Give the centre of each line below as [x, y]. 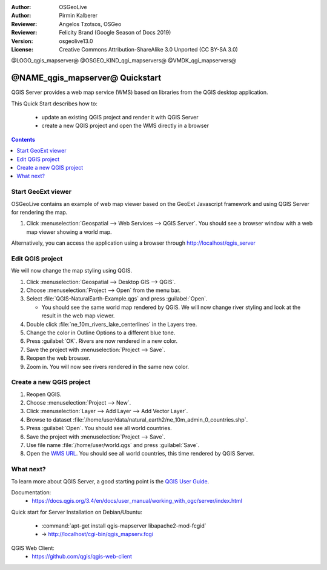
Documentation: [31, 492]
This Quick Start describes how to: [54, 104]
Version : [22, 41]
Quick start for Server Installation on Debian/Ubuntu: [77, 512]
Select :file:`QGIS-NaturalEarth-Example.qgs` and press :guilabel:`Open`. [117, 299]
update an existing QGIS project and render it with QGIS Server [120, 118]
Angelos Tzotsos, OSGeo [90, 24]
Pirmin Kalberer [78, 16]
